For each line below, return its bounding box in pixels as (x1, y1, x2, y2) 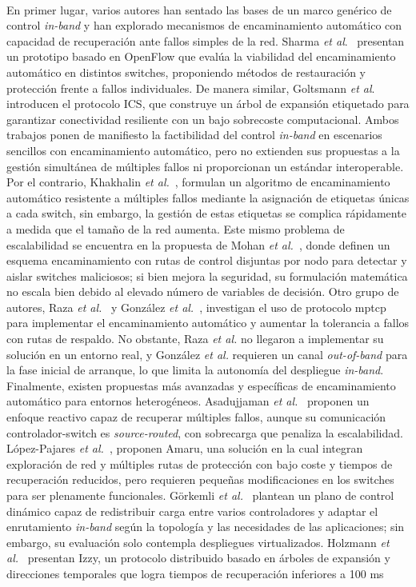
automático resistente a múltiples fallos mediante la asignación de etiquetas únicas (6, 189, 410, 206)
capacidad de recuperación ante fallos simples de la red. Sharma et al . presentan (6, 32, 405, 49)
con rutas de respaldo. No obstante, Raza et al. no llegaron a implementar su (6, 330, 384, 347)
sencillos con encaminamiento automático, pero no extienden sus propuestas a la (6, 142, 400, 158)
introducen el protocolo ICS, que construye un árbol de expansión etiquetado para (6, 95, 410, 112)
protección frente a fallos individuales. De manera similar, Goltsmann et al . (6, 79, 375, 96)
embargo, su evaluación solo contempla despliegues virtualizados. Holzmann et (6, 533, 390, 550)
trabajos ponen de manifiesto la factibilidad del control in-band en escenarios (6, 126, 382, 143)
